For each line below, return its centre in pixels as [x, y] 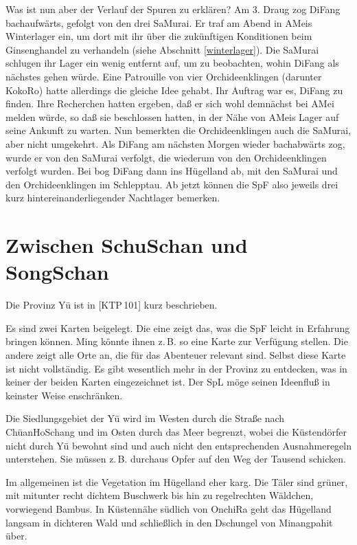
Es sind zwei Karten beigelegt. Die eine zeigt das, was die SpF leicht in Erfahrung [178, 327]
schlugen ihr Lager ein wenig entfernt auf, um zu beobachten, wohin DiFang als [172, 63]
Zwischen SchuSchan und [127, 245]
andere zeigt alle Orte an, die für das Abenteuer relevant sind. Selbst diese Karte [176, 355]
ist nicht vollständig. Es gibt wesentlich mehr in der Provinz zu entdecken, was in [176, 368]
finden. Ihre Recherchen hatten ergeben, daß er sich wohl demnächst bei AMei [170, 103]
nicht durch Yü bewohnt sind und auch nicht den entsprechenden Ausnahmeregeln [178, 445]
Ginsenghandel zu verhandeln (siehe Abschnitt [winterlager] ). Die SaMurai [162, 49]
